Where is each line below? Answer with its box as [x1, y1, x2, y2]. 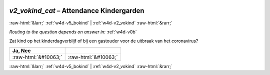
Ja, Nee [12, 47, 31, 54]
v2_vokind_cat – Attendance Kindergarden [9, 6, 144, 15]
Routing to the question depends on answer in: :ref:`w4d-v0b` [9, 29, 137, 35]
